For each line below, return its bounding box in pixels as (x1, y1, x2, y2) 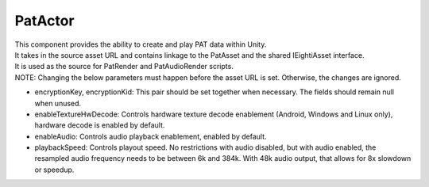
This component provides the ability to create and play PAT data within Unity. (14, 40, 267, 49)
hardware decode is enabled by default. (34, 120, 165, 130)
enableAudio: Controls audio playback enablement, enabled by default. (34, 132, 267, 141)
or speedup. (34, 165, 75, 174)
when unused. (34, 98, 82, 108)
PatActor (14, 12, 75, 29)
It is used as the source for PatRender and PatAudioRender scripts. (14, 62, 234, 71)
